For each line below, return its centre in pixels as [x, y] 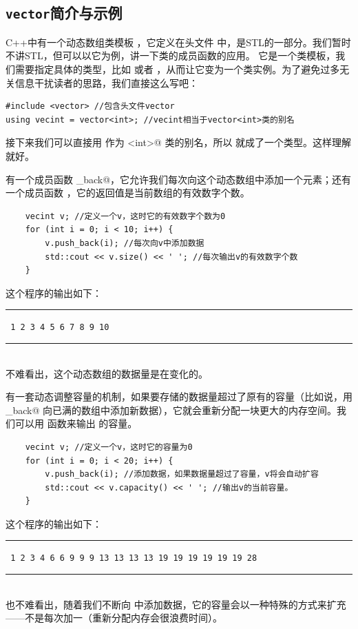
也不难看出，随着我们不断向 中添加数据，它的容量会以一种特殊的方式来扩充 [176, 604]
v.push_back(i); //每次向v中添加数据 [125, 243]
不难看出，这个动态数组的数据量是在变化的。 [107, 373]
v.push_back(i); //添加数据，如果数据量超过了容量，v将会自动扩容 [182, 474]
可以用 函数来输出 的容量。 [76, 423]
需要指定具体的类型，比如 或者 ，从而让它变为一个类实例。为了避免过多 [177, 69]
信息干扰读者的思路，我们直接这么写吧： [106, 82]
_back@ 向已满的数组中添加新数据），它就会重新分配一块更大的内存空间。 [171, 410]
